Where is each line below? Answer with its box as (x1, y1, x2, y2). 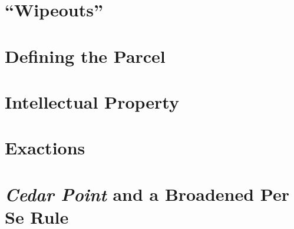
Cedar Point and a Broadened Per (5, 181, 289, 206)
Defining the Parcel (5, 43, 166, 68)
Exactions (5, 136, 85, 160)
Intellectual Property (5, 89, 179, 113)
